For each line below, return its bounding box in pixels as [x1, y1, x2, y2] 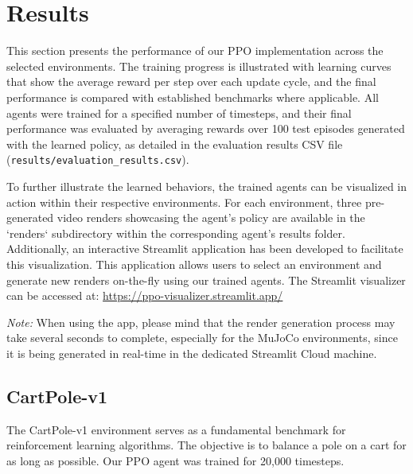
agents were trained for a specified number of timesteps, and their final [6, 104, 352, 121]
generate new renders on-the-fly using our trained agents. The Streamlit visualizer [6, 271, 406, 288]
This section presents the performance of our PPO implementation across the [6, 42, 384, 59]
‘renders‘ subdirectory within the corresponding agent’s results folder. [6, 224, 345, 241]
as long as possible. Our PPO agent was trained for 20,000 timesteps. [6, 452, 345, 468]
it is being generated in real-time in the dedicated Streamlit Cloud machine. [6, 344, 377, 361]
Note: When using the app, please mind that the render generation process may [6, 313, 395, 330]
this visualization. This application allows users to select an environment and [6, 255, 382, 272]
